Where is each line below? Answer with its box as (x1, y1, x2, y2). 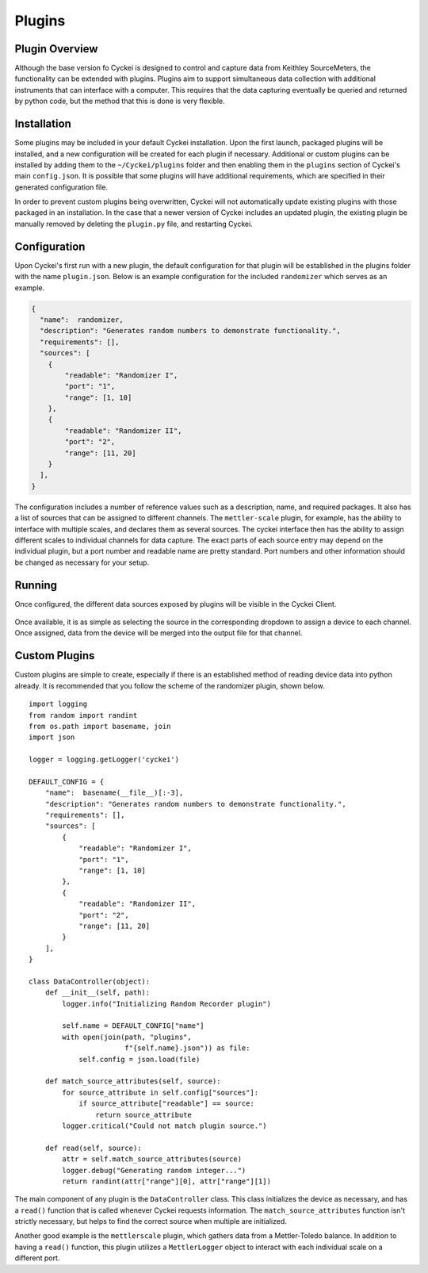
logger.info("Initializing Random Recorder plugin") (62, 999, 271, 1008)
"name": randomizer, (40, 315, 124, 324)
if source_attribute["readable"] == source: (78, 1099, 255, 1108)
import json (29, 733, 75, 742)
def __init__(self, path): (44, 988, 151, 997)
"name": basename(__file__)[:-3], (44, 788, 184, 797)
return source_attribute (95, 1110, 192, 1119)
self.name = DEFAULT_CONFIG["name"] (62, 1022, 205, 1030)
